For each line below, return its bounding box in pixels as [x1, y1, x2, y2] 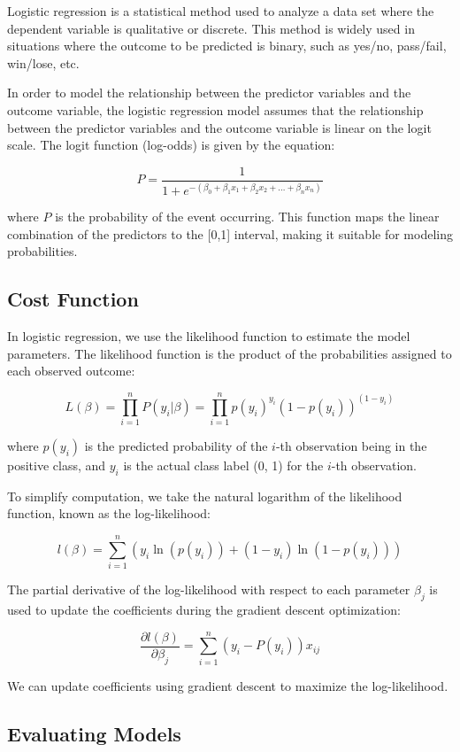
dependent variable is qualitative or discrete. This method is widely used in [7, 19, 415, 37]
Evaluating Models [7, 719, 181, 747]
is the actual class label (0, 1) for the [123, 456, 324, 475]
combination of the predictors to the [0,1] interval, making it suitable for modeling [7, 224, 453, 243]
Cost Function [7, 285, 139, 313]
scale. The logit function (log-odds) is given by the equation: [7, 136, 335, 154]
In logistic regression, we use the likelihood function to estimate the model [7, 327, 410, 345]
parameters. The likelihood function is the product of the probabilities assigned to [7, 344, 452, 362]
